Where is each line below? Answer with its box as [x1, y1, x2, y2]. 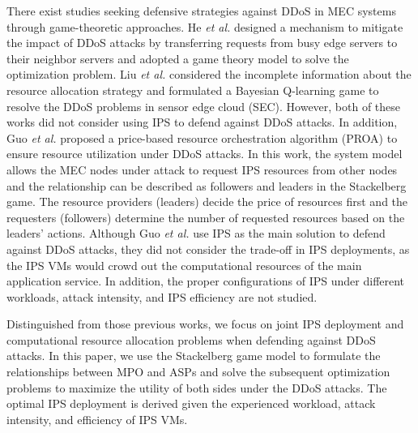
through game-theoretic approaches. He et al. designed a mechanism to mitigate [6, 18, 403, 35]
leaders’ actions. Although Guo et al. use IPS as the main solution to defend [6, 225, 386, 242]
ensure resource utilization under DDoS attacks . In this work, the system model [6, 145, 403, 162]
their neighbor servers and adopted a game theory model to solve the [6, 49, 349, 66]
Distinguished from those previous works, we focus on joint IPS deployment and [6, 315, 404, 332]
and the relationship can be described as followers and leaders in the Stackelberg [6, 177, 407, 194]
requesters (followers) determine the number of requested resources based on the [6, 208, 405, 225]
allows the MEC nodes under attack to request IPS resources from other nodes [6, 161, 398, 178]
